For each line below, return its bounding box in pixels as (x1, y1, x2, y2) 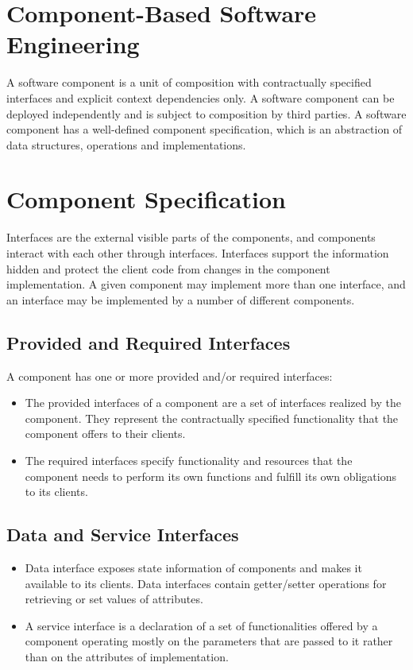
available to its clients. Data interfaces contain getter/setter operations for (25, 575, 387, 591)
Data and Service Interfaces (6, 522, 239, 547)
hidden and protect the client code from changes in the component (6, 260, 330, 277)
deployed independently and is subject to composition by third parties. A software (6, 105, 407, 122)
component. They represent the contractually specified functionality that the (25, 409, 399, 426)
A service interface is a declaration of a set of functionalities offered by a (25, 617, 378, 633)
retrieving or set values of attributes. (25, 591, 203, 607)
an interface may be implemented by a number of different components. (6, 291, 355, 308)
